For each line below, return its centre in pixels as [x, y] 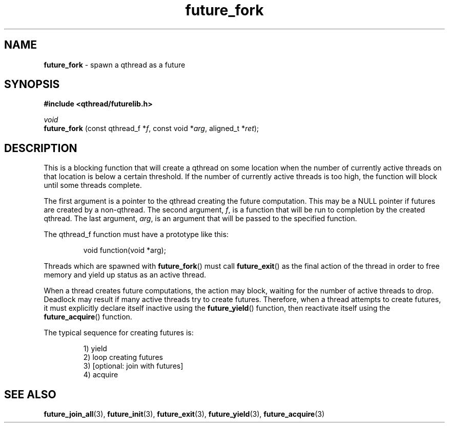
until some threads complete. [93, 185]
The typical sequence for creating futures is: [119, 333]
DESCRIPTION [41, 148]
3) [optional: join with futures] [133, 366]
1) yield [95, 349]
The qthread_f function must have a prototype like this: [136, 234]
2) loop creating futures [123, 357]
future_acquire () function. [88, 317]
